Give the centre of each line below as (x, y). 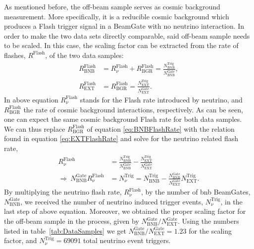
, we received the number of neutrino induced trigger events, (112, 201)
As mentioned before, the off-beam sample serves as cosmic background (112, 6)
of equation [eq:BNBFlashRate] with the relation (161, 128)
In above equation (31, 99)
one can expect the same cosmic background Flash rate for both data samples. (123, 119)
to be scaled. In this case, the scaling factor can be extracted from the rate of (121, 45)
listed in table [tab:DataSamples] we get (65, 230)
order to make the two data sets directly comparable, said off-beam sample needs (127, 35)
